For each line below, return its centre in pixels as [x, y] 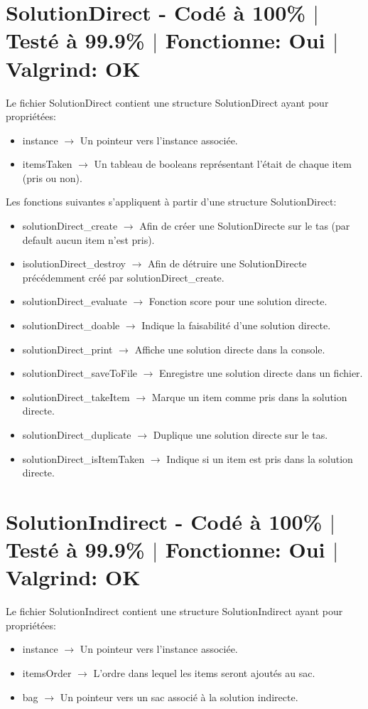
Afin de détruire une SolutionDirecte [227, 263]
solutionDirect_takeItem [76, 396]
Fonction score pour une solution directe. [238, 301]
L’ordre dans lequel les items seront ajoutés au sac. [204, 673]
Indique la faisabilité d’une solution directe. [236, 325]
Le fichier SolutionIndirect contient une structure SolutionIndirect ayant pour [174, 611]
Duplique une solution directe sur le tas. [240, 435]
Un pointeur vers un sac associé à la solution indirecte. [179, 697]
